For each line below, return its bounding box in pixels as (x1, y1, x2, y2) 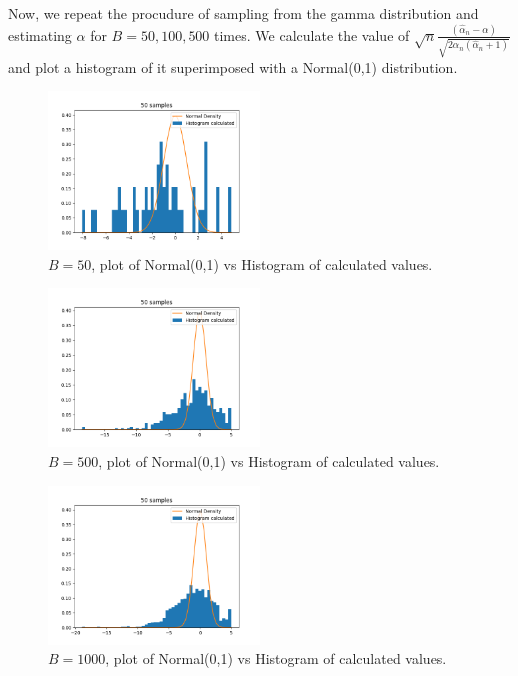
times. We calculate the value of (214, 24, 410, 45)
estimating (8, 24, 72, 45)
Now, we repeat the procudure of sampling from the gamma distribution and (8, 3, 479, 23)
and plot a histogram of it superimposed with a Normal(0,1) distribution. (8, 56, 458, 77)
